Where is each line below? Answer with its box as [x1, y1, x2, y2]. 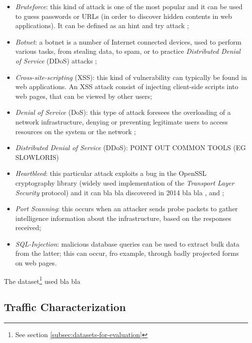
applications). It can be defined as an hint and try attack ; [15, 20, 189, 31]
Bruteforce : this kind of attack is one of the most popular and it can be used [15, 1, 243, 11]
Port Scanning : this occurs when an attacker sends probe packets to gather [15, 203, 238, 214]
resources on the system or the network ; [15, 126, 136, 136]
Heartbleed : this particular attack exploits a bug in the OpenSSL [15, 168, 207, 178]
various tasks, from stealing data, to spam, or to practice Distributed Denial [15, 46, 241, 56]
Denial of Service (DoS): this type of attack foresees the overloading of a [15, 107, 231, 117]
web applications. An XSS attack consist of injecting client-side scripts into [15, 81, 238, 92]
